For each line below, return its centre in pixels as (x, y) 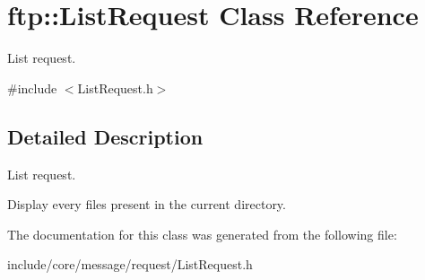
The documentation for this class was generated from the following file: (202, 234)
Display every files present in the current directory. (147, 204)
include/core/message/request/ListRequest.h (130, 264)
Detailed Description (105, 136)
